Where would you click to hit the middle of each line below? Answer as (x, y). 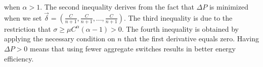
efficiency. (19, 58)
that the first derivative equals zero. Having (191, 39)
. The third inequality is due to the (178, 17)
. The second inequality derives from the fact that (117, 7)
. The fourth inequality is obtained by (180, 28)
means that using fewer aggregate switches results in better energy (133, 48)
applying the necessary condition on (60, 39)
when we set (23, 17)
